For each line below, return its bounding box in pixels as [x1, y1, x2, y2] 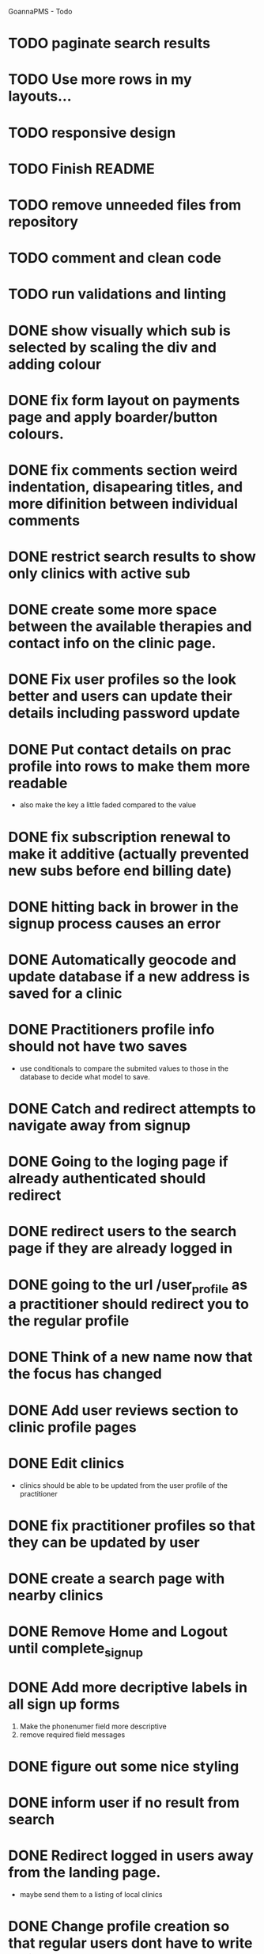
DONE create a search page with [8, 1569, 225, 1588]
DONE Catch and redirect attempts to [8, 1100, 257, 1118]
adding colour [8, 355, 102, 373]
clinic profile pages [8, 1418, 137, 1436]
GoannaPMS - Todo [8, 7, 73, 16]
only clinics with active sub [8, 565, 191, 582]
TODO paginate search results [8, 35, 211, 52]
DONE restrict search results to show [8, 548, 257, 566]
